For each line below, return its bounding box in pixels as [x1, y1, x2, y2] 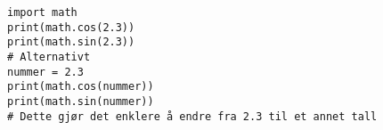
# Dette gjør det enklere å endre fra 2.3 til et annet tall [7, 110, 378, 123]
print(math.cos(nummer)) [7, 80, 154, 93]
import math [7, 6, 77, 19]
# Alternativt [7, 50, 91, 63]
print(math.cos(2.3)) [7, 20, 135, 34]
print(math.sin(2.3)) [7, 36, 135, 49]
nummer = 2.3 [7, 65, 84, 78]
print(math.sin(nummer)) [7, 94, 154, 108]
